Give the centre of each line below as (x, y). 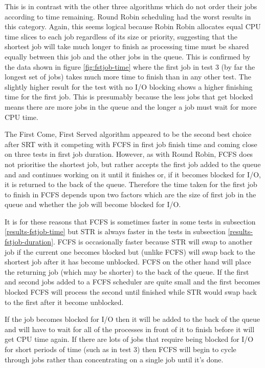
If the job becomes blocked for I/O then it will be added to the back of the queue (132, 319)
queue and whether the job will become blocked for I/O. (93, 204)
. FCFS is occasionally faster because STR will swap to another (153, 242)
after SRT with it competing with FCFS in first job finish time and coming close (131, 144)
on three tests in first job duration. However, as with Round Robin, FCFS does (129, 154)
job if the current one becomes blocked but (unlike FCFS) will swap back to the (130, 251)
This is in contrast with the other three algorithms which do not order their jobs (131, 6)
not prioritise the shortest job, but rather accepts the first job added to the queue (133, 164)
